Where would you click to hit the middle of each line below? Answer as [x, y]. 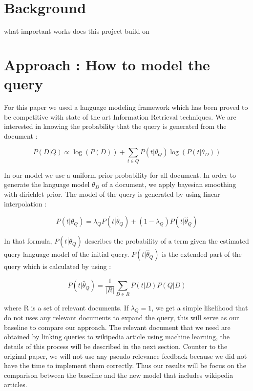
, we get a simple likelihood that [200, 307]
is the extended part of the [202, 254]
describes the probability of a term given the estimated [167, 241]
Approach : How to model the [107, 64]
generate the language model [47, 184]
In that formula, [28, 241]
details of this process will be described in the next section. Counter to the [116, 346]
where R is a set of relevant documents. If [66, 307]
